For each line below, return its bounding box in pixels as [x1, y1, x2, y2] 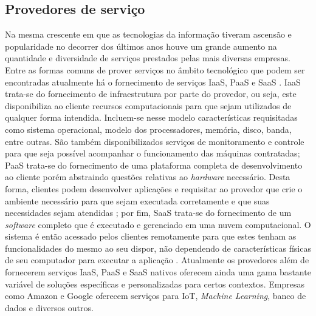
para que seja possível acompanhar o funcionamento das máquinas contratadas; [5, 147, 300, 160]
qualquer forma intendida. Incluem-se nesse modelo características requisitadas [5, 111, 298, 124]
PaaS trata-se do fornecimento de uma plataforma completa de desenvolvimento [5, 158, 303, 171]
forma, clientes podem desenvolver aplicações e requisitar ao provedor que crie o [5, 182, 303, 195]
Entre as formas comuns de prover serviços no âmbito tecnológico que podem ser [5, 63, 305, 76]
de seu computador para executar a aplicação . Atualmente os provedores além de [5, 254, 309, 266]
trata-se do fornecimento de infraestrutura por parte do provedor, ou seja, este [5, 87, 297, 100]
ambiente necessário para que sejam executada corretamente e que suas [5, 194, 270, 207]
